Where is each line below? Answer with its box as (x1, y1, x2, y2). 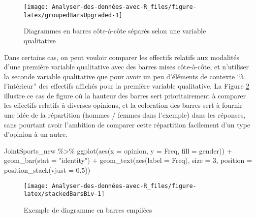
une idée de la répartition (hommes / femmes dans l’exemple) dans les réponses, (4, 110, 246, 120)
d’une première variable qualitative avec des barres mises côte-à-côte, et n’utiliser (4, 62, 249, 72)
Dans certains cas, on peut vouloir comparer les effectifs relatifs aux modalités (4, 52, 240, 62)
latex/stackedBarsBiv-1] (24, 190, 105, 198)
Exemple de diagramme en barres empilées (24, 204, 152, 215)
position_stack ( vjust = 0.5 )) (4, 165, 91, 175)
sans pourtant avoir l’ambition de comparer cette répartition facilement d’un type (4, 119, 251, 129)
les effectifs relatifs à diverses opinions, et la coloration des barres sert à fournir (4, 100, 243, 110)
